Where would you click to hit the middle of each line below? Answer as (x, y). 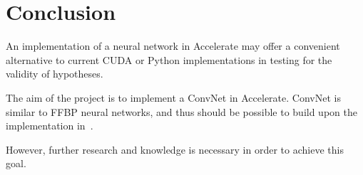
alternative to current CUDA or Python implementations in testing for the (169, 59)
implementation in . (50, 126)
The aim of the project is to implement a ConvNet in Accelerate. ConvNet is (173, 97)
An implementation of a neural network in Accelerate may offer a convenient (173, 46)
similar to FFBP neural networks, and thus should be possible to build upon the (181, 111)
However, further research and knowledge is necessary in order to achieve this (175, 149)
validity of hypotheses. (55, 74)
